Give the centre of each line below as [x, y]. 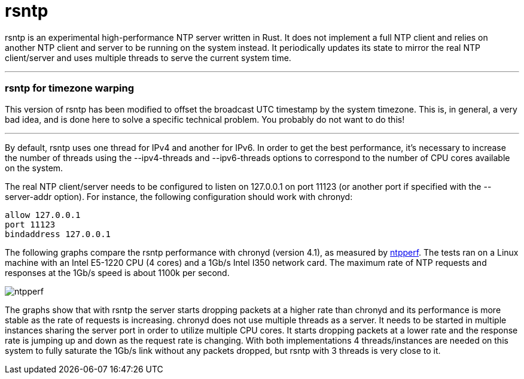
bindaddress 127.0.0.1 [58, 234]
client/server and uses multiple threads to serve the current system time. [148, 57]
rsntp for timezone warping [69, 88]
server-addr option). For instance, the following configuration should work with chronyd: [179, 196]
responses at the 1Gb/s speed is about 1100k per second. [117, 272]
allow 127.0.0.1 [43, 215]
